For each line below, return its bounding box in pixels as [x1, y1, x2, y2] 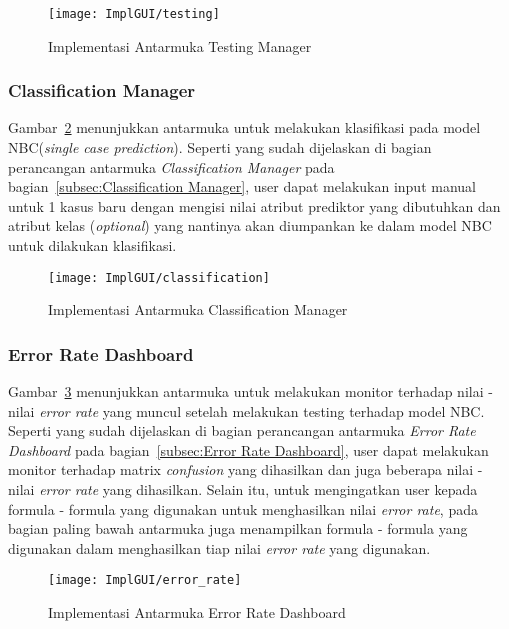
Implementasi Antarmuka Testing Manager [48, 35, 312, 56]
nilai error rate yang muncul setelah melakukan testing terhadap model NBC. [8, 400, 485, 421]
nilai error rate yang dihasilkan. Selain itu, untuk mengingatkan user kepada [8, 479, 478, 500]
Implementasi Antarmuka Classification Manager [48, 299, 348, 320]
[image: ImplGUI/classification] [48, 270, 270, 285]
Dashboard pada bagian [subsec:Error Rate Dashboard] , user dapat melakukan [8, 439, 489, 460]
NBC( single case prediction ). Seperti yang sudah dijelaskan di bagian [8, 137, 432, 158]
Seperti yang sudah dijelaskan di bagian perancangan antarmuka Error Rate [8, 420, 476, 441]
